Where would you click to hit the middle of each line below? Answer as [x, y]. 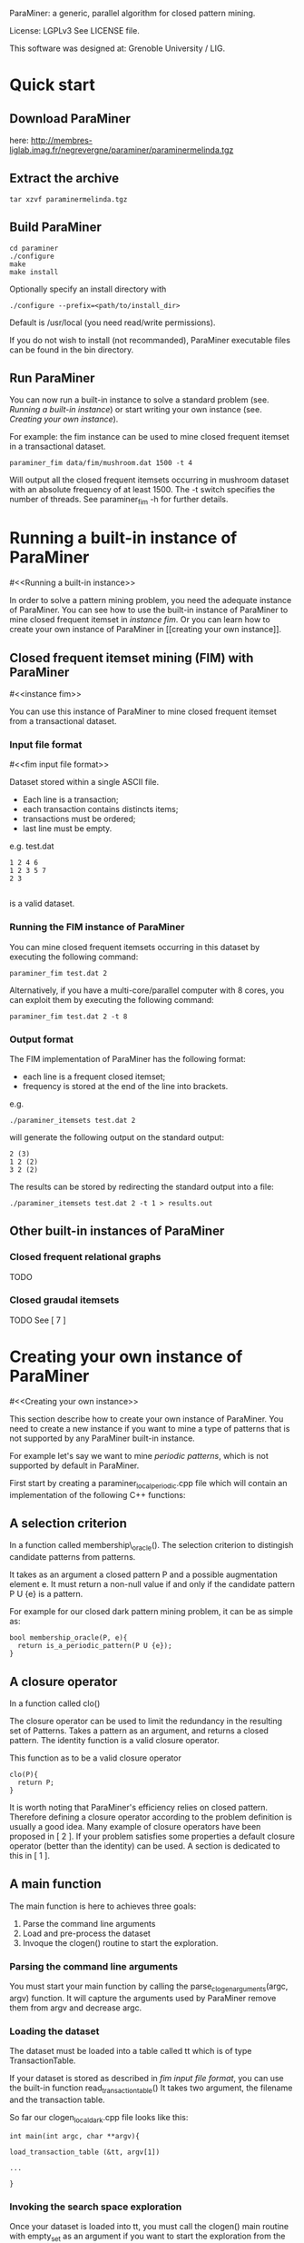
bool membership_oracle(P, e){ [69, 1638]
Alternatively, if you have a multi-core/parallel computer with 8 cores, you [147, 990]
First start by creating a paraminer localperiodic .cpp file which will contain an [148, 1484]
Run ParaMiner [52, 378]
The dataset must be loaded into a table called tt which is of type [131, 2051]
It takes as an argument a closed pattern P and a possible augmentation [144, 1574]
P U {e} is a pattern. [46, 1594]
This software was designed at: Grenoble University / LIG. [117, 48]
